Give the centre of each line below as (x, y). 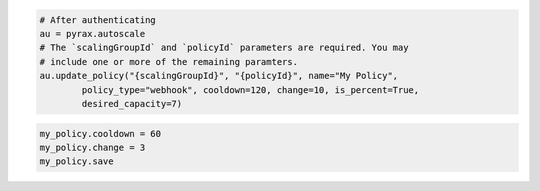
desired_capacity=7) (132, 103)
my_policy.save (76, 161)
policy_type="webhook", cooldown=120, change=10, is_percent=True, (250, 89)
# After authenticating (98, 19)
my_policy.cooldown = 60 (100, 133)
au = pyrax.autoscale (92, 33)
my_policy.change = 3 (92, 147)
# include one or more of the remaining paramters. (169, 61)
